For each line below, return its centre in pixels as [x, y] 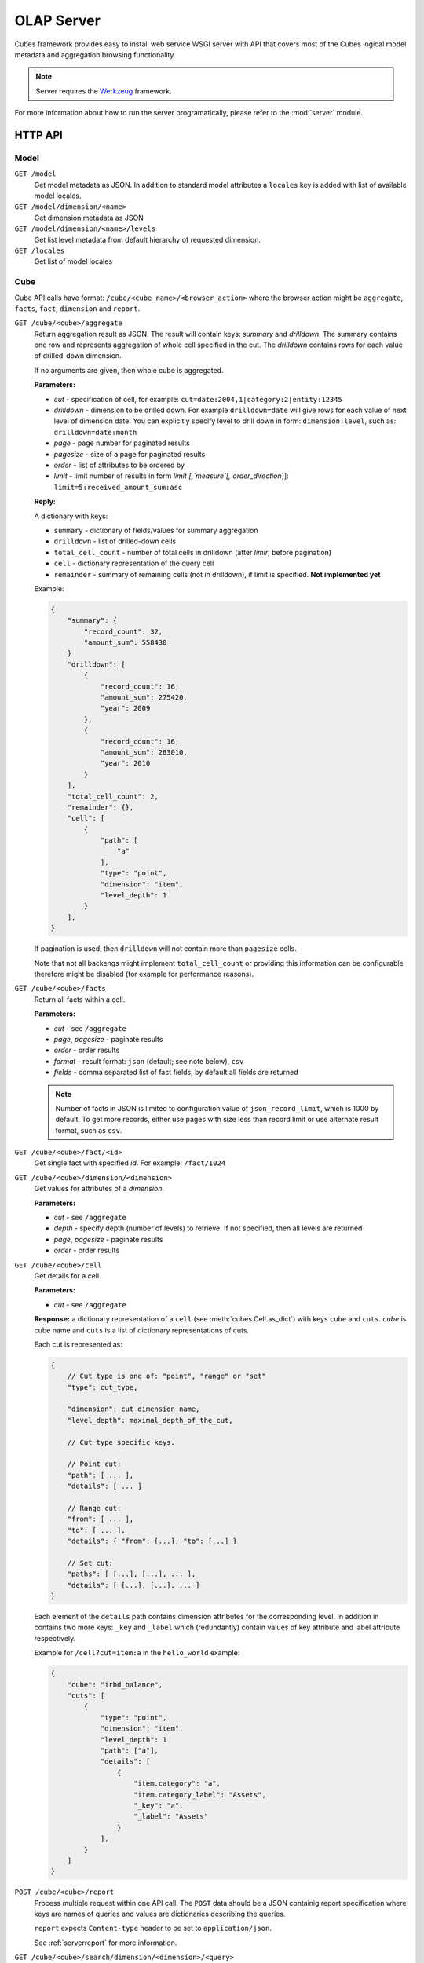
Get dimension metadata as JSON [89, 218]
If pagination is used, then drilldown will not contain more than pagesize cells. [166, 949]
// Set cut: [90, 1563]
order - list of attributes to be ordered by [119, 465]
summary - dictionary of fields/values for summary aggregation [156, 530]
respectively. [55, 1638]
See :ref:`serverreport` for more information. [106, 1943]
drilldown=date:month [95, 432]
